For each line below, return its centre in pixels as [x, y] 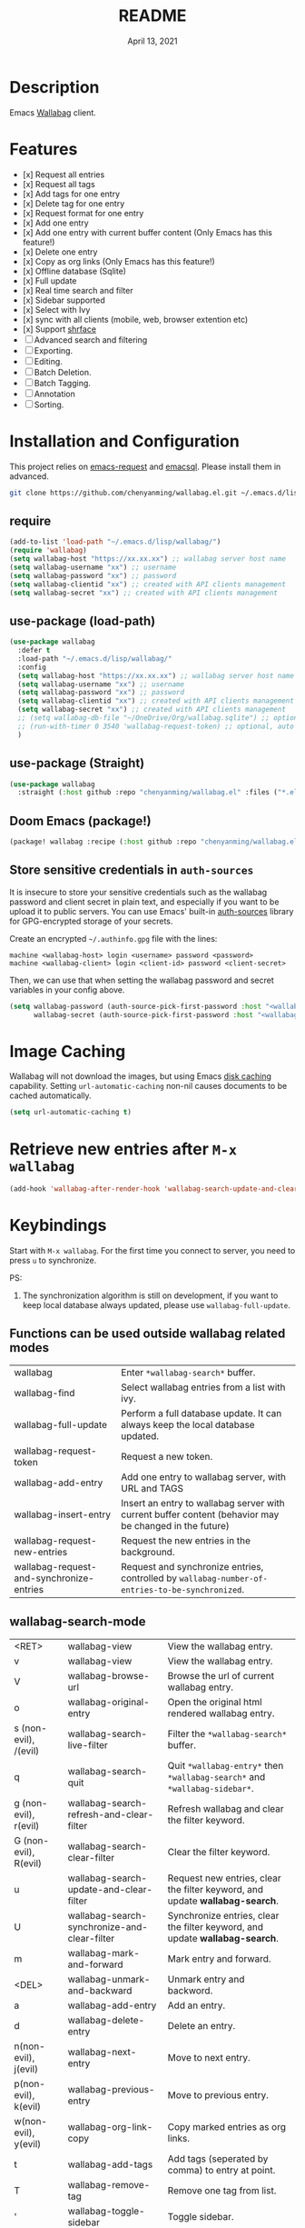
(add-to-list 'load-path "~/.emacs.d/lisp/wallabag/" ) [115, 542]
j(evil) [26, 2069]
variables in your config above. [67, 989]
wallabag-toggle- [106, 2211]
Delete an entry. [202, 2025]
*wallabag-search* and [216, 1776]
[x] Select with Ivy [56, 309]
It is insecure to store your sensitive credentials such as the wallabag [138, 892]
